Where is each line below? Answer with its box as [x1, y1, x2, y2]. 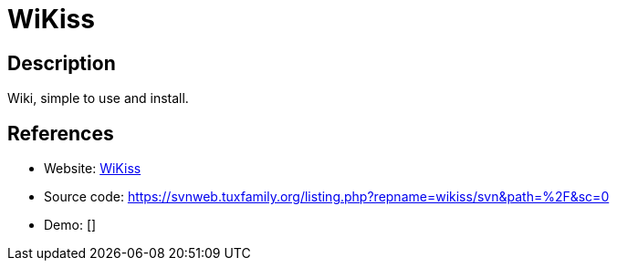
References [7, 121, 114, 145]
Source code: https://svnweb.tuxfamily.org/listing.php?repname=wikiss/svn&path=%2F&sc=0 [44, 189, 610, 205]
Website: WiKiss [44, 160, 141, 177]
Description [7, 51, 116, 75]
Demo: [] [44, 217, 97, 233]
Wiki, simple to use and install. [7, 90, 189, 107]
